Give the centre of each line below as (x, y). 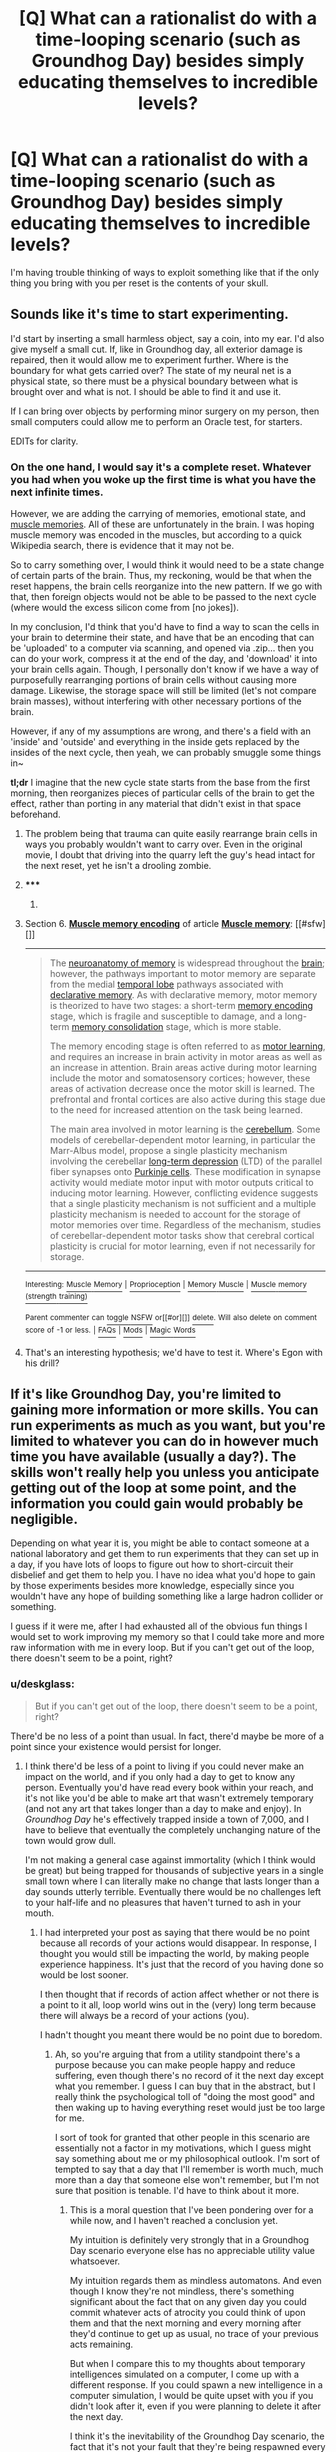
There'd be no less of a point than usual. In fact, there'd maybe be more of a (167, 1736)
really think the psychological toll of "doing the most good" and (184, 2096)
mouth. (39, 1913)
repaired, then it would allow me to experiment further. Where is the (149, 359)
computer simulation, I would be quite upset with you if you (191, 2395)
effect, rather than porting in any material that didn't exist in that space (156, 804)
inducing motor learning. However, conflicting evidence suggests (184, 1193)
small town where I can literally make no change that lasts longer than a (172, 1881)
